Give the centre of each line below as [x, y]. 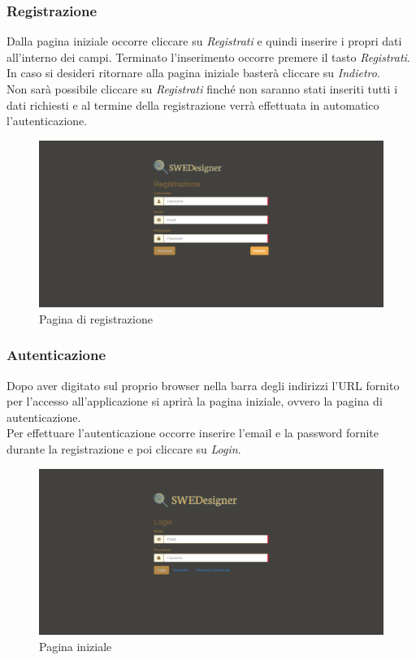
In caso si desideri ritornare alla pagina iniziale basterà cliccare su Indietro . [193, 73]
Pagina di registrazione [96, 318]
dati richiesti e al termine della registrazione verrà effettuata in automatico [193, 104]
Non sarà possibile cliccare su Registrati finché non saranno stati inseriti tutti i [202, 89]
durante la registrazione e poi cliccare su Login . [124, 448]
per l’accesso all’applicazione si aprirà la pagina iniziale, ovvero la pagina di [195, 401]
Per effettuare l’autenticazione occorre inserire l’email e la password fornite [193, 433]
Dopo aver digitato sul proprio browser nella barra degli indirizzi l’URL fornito [203, 385]
